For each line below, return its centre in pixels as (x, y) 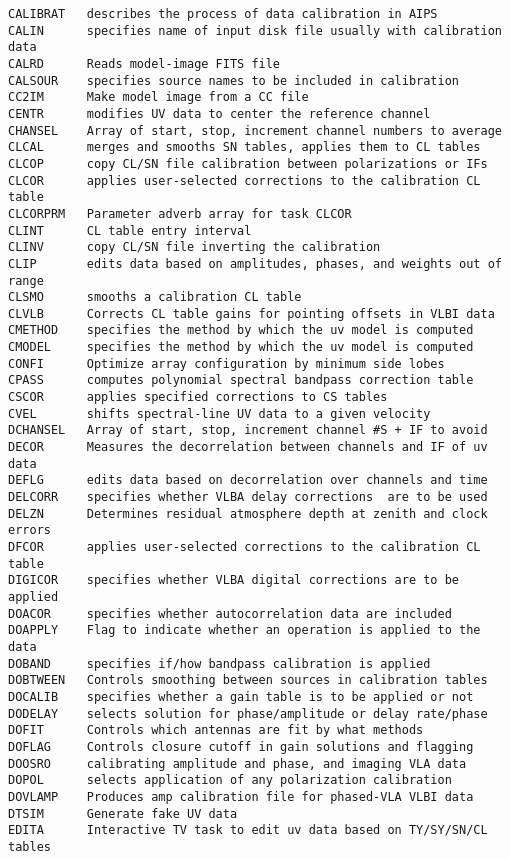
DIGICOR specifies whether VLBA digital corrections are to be (234, 580)
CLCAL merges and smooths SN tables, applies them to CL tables (244, 147)
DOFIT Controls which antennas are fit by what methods (216, 730)
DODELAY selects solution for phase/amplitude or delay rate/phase (248, 713)
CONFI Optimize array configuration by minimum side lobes (226, 363)
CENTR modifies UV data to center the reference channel (219, 113)
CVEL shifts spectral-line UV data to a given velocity (219, 413)
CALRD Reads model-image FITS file (144, 63)
